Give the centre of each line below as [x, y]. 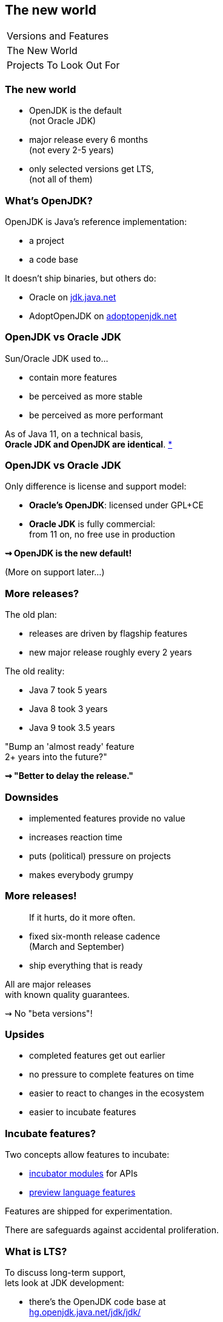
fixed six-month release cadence [95, 936]
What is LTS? [36, 1251]
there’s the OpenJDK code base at [98, 1301]
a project [47, 240]
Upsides [25, 1035]
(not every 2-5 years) [72, 150]
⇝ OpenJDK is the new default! [68, 553]
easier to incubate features [83, 1112]
